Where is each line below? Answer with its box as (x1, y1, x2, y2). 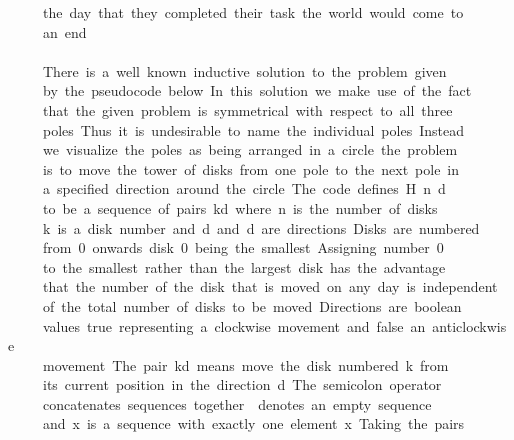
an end (42, 21, 87, 42)
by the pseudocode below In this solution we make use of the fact (42, 80, 472, 101)
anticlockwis (432, 315, 507, 336)
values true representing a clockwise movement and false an (42, 315, 426, 336)
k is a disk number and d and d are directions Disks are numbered (42, 217, 480, 238)
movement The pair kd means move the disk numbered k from (42, 354, 449, 375)
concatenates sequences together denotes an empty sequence (42, 393, 432, 414)
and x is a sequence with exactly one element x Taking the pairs (42, 413, 465, 434)
